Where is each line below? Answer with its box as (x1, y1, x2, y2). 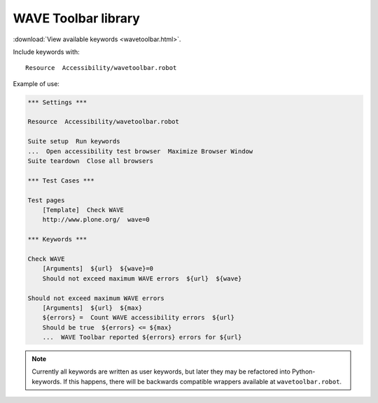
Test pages (27, 196, 65, 204)
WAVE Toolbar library (13, 10, 140, 26)
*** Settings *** (27, 98, 87, 106)
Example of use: (13, 79, 59, 87)
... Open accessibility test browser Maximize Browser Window (27, 147, 253, 155)
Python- (291, 367, 316, 376)
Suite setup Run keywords (27, 137, 120, 146)
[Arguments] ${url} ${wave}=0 (42, 264, 154, 273)
